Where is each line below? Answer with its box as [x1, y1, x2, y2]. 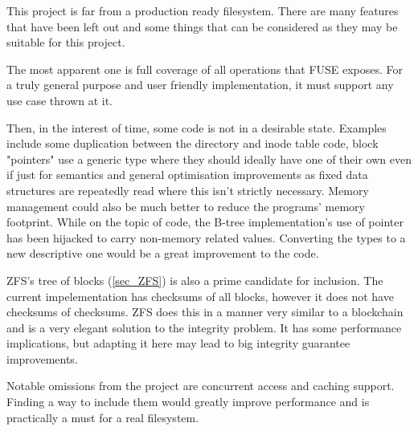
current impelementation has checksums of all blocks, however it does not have [6, 287, 394, 304]
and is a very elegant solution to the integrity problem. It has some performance [6, 319, 402, 335]
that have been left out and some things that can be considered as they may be [6, 18, 398, 35]
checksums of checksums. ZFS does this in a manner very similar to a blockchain [6, 303, 404, 320]
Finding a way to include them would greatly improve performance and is [6, 393, 370, 410]
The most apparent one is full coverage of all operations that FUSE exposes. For [6, 60, 404, 77]
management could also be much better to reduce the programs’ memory [6, 197, 365, 214]
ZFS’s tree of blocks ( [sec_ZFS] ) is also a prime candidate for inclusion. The [6, 271, 383, 288]
